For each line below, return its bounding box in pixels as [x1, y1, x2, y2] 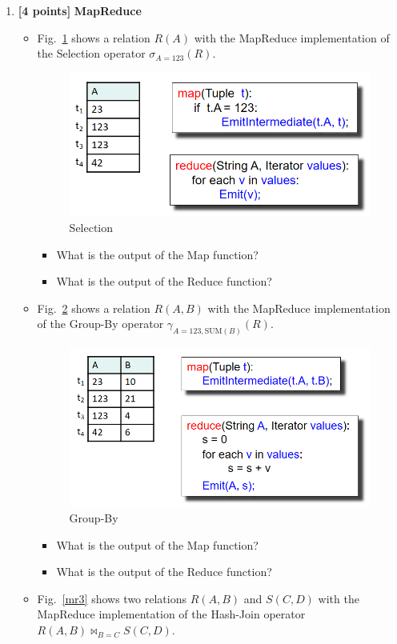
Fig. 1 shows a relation [37, 29, 150, 46]
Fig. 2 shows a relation [37, 299, 150, 316]
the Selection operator [37, 45, 146, 62]
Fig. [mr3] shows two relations [37, 590, 186, 606]
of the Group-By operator [37, 315, 164, 332]
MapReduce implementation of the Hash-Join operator [37, 606, 306, 622]
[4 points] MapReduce [18, 2, 142, 18]
